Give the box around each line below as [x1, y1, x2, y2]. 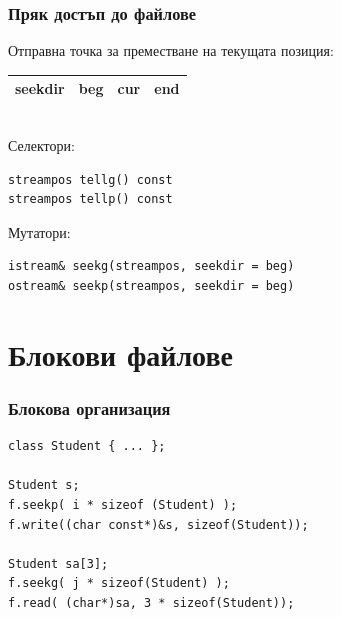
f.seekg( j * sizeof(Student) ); [8, 576, 230, 591]
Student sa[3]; [8, 556, 109, 571]
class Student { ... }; [8, 439, 166, 454]
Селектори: [8, 135, 75, 155]
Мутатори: [8, 221, 71, 242]
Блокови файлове [8, 333, 233, 374]
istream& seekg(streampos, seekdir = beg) [8, 259, 295, 274]
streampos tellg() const [8, 172, 173, 187]
